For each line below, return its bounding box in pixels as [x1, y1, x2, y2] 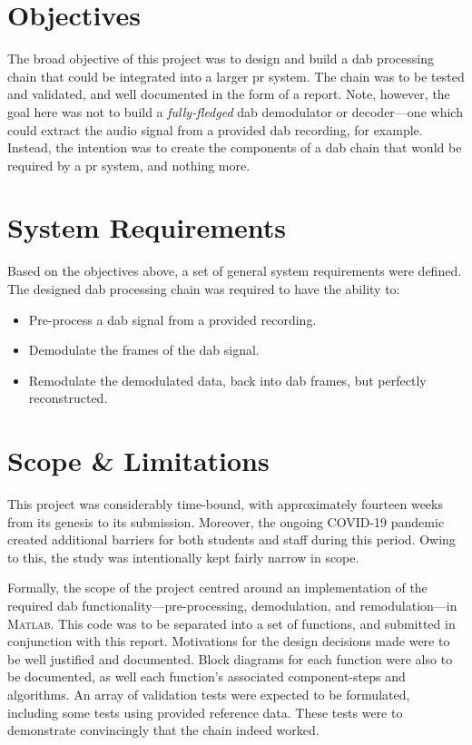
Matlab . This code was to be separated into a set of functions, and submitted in [7, 613, 456, 632]
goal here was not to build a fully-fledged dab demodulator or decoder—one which [7, 102, 463, 121]
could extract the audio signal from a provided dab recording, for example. [7, 120, 423, 139]
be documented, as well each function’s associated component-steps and [7, 667, 406, 686]
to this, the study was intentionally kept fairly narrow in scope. [7, 547, 359, 566]
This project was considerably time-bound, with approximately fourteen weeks [7, 495, 443, 514]
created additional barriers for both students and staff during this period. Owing [7, 530, 456, 549]
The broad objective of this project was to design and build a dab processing [7, 49, 434, 68]
